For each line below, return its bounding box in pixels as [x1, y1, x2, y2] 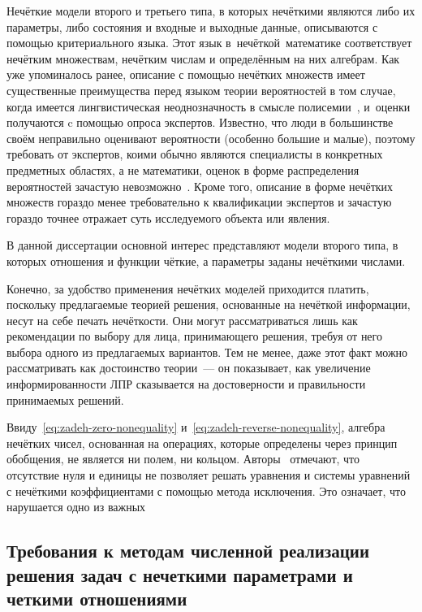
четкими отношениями [6, 585, 187, 610]
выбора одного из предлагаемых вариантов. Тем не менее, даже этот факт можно [6, 343, 408, 360]
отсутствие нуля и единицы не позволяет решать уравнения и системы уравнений [6, 467, 411, 484]
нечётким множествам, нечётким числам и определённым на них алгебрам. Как [6, 50, 400, 67]
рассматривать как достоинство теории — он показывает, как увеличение [6, 359, 371, 376]
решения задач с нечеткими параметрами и [6, 562, 353, 587]
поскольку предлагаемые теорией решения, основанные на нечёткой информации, [6, 296, 411, 313]
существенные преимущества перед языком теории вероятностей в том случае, [6, 81, 396, 98]
